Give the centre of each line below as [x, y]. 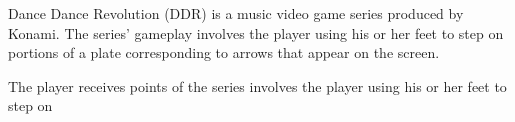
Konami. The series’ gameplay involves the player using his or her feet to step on [256, 32]
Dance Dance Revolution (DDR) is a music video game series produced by [236, 13]
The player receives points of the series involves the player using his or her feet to [257, 85]
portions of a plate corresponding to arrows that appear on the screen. [224, 52]
